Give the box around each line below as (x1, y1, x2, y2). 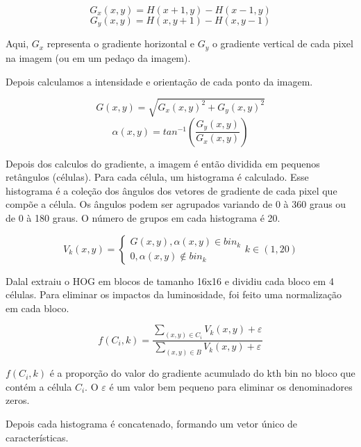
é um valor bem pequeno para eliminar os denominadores (109, 379, 353, 393)
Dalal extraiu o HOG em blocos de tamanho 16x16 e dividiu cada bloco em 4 (6, 273, 334, 288)
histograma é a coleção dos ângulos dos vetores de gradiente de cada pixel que (6, 183, 337, 197)
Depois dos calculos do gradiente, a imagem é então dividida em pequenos (6, 156, 320, 170)
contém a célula (6, 379, 72, 393)
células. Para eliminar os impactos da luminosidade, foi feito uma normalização (6, 287, 342, 302)
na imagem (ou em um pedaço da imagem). (6, 50, 191, 65)
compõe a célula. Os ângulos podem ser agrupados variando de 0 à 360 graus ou (6, 197, 346, 211)
